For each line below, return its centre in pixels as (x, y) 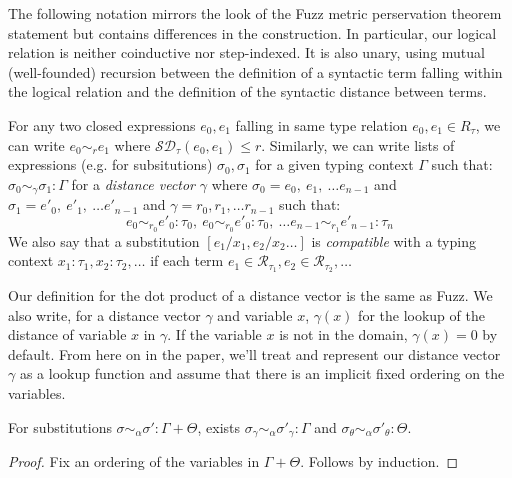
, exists (219, 426)
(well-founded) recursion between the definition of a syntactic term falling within (255, 71)
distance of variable (67, 334)
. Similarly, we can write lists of (358, 144)
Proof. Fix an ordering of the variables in (134, 461)
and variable (255, 314)
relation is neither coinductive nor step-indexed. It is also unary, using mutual (246, 52)
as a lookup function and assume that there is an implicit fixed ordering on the (262, 373)
